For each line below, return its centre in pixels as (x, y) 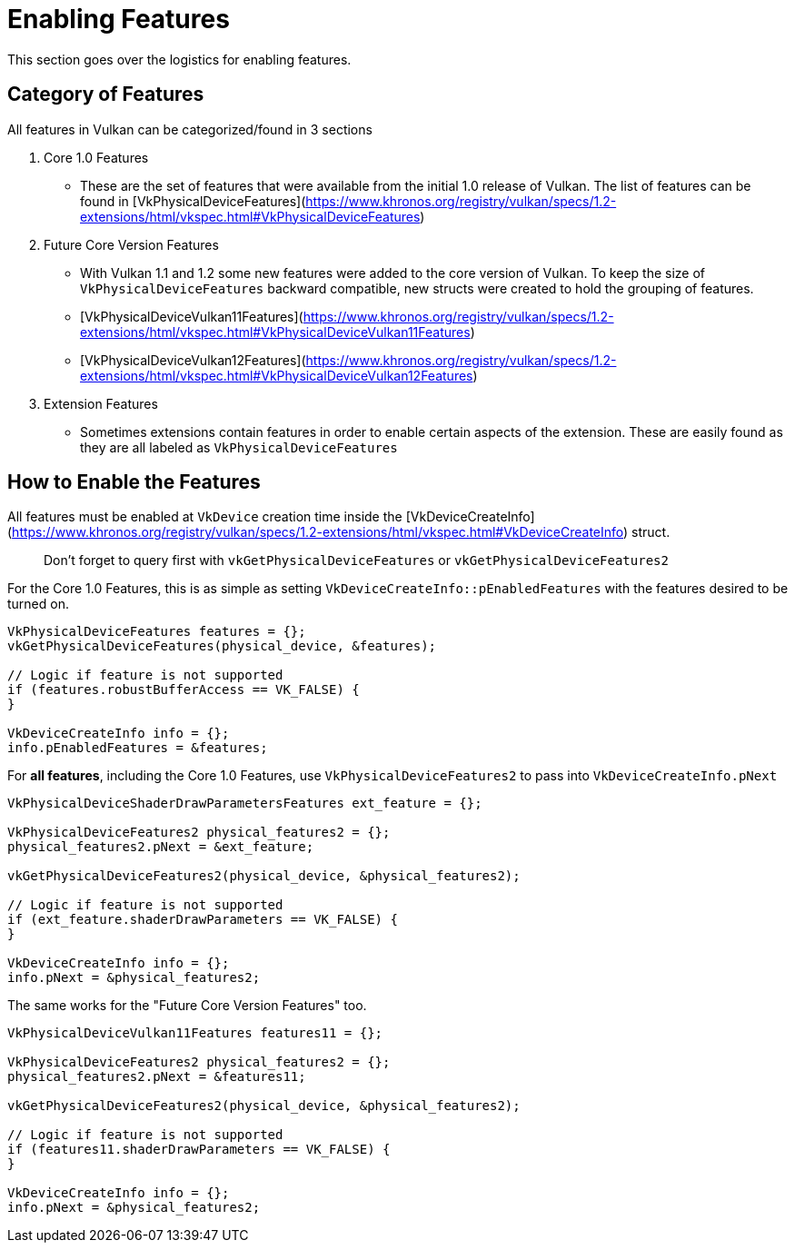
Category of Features (106, 94)
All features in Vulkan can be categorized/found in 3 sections (190, 129)
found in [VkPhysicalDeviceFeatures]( (193, 201)
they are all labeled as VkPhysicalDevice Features (239, 447)
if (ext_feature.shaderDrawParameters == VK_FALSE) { (203, 920)
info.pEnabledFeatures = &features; (138, 748)
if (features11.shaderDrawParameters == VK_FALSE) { (199, 1150)
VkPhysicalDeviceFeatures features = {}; (157, 632)
